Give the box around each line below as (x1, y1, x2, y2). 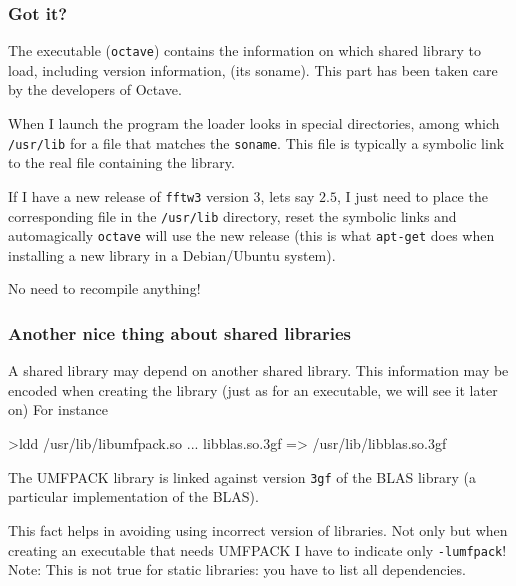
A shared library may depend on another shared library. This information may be (8, 360, 509, 381)
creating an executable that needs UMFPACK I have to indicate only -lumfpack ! (8, 539, 507, 560)
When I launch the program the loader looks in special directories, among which (8, 113, 500, 134)
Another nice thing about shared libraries (8, 320, 352, 345)
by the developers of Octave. (8, 79, 182, 100)
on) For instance (8, 399, 108, 420)
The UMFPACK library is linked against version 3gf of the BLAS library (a (8, 466, 477, 487)
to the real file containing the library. (8, 152, 235, 173)
